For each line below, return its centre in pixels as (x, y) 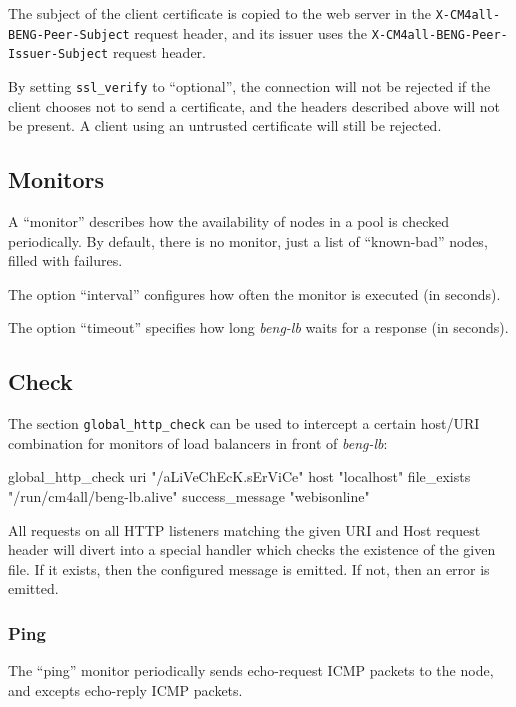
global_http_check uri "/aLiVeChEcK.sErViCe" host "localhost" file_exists (239, 476)
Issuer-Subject (58, 54)
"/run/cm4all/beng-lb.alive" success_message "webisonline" (189, 496)
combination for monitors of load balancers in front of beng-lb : (198, 442)
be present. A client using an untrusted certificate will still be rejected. (225, 125)
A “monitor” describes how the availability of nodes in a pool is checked (228, 221)
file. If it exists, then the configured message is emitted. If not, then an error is (249, 568)
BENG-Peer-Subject (69, 34)
